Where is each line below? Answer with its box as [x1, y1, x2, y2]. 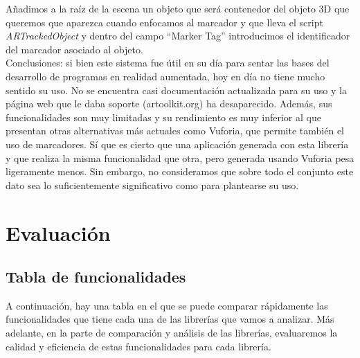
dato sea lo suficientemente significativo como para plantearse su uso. [6, 177, 299, 192]
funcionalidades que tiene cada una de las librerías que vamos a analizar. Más [6, 312, 334, 326]
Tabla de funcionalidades [6, 266, 186, 287]
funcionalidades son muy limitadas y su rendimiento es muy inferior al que [6, 109, 321, 124]
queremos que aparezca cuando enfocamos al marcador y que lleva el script [6, 15, 323, 29]
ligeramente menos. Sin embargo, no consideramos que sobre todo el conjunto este [6, 164, 354, 179]
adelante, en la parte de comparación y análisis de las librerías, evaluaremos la [6, 325, 338, 340]
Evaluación [6, 218, 111, 247]
